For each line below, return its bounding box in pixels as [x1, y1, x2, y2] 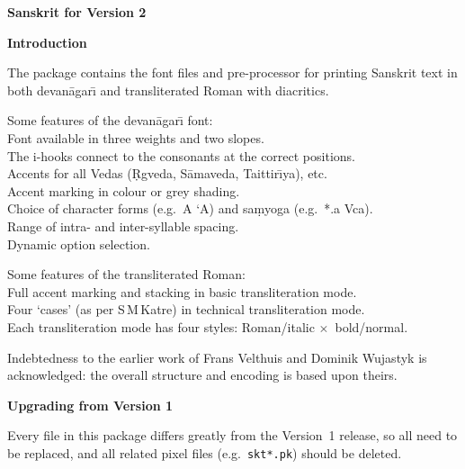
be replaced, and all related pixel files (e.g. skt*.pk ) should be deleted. [7, 443, 402, 462]
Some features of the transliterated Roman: [7, 265, 246, 284]
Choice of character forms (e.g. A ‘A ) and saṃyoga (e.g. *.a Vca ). [7, 199, 373, 218]
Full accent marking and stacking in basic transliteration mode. [7, 282, 357, 301]
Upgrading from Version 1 [7, 395, 174, 414]
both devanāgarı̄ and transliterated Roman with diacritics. [7, 80, 329, 99]
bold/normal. [335, 317, 408, 336]
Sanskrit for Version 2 [7, 3, 147, 21]
